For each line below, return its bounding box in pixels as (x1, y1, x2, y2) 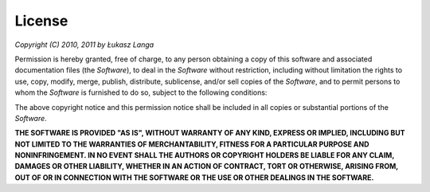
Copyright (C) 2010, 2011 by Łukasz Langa (14, 40, 154, 49)
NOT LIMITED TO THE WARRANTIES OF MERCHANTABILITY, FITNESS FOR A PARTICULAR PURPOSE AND (14, 139, 369, 149)
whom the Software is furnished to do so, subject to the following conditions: (14, 88, 268, 97)
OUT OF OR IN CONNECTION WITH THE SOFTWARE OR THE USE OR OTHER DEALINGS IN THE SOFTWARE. (14, 172, 374, 182)
